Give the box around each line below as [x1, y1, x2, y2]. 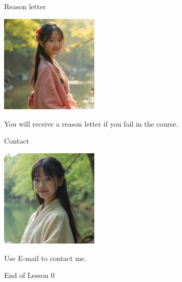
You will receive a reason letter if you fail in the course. [4, 118, 178, 129]
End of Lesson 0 [4, 270, 55, 280]
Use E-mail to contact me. [4, 252, 87, 263]
